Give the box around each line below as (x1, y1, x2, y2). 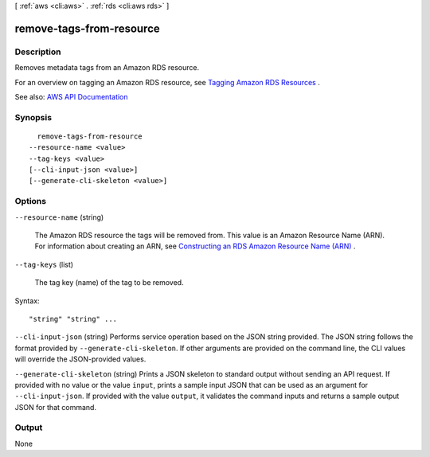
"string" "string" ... (29, 314, 118, 323)
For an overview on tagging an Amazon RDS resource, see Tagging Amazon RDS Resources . (14, 77, 320, 87)
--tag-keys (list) (14, 260, 74, 269)
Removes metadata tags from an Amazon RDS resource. (14, 63, 200, 72)
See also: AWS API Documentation (14, 92, 128, 101)
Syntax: (14, 295, 40, 306)
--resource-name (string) (14, 212, 104, 222)
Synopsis (14, 111, 52, 123)
